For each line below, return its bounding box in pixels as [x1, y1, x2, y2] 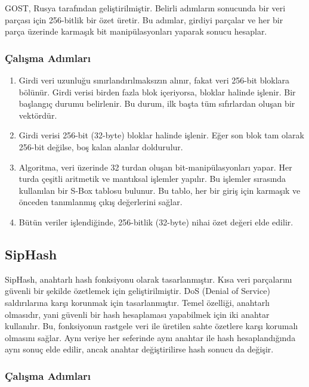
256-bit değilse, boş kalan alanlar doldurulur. [18, 140, 183, 153]
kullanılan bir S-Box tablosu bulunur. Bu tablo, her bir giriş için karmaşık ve [18, 184, 301, 196]
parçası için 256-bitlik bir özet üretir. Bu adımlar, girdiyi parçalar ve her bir [5, 13, 283, 26]
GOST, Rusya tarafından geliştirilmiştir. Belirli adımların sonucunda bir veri [5, 2, 286, 14]
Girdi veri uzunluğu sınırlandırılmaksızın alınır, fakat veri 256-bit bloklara [18, 74, 290, 86]
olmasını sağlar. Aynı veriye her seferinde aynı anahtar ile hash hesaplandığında [5, 331, 296, 343]
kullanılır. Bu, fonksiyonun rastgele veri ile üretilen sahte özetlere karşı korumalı [5, 320, 298, 332]
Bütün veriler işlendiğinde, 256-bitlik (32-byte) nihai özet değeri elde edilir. [18, 215, 293, 228]
